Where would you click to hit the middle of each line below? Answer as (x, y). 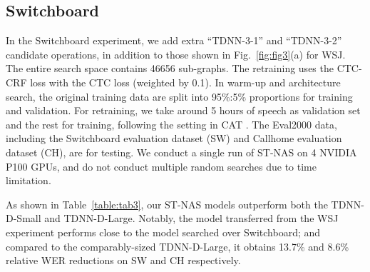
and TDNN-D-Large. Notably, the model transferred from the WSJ (191, 218)
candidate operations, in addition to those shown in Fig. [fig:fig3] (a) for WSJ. (176, 54)
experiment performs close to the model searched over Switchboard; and (163, 232)
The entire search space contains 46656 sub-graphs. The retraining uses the (170, 68)
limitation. (29, 180)
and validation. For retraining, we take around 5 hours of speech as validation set (183, 110)
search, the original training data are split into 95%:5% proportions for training (179, 96)
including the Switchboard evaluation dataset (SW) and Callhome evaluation (174, 138)
